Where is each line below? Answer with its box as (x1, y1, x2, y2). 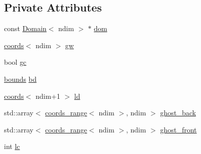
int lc (4, 141, 20, 151)
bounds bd (4, 73, 37, 84)
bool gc (4, 57, 27, 67)
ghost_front (160, 124, 197, 134)
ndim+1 (35, 90, 60, 101)
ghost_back (160, 107, 196, 118)
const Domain (4, 23, 47, 34)
